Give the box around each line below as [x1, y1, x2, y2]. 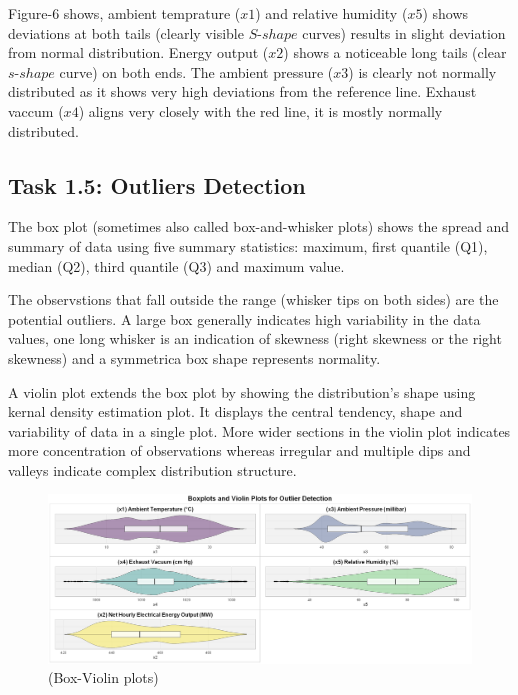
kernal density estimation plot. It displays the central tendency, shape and [8, 401, 463, 422]
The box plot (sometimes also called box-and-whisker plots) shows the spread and [8, 216, 510, 237]
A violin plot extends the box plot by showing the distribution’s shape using [8, 381, 476, 402]
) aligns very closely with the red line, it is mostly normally [78, 100, 443, 121]
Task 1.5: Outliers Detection [8, 169, 306, 200]
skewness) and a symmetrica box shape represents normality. [8, 347, 381, 368]
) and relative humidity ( [255, 3, 408, 23]
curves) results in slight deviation [302, 22, 506, 43]
